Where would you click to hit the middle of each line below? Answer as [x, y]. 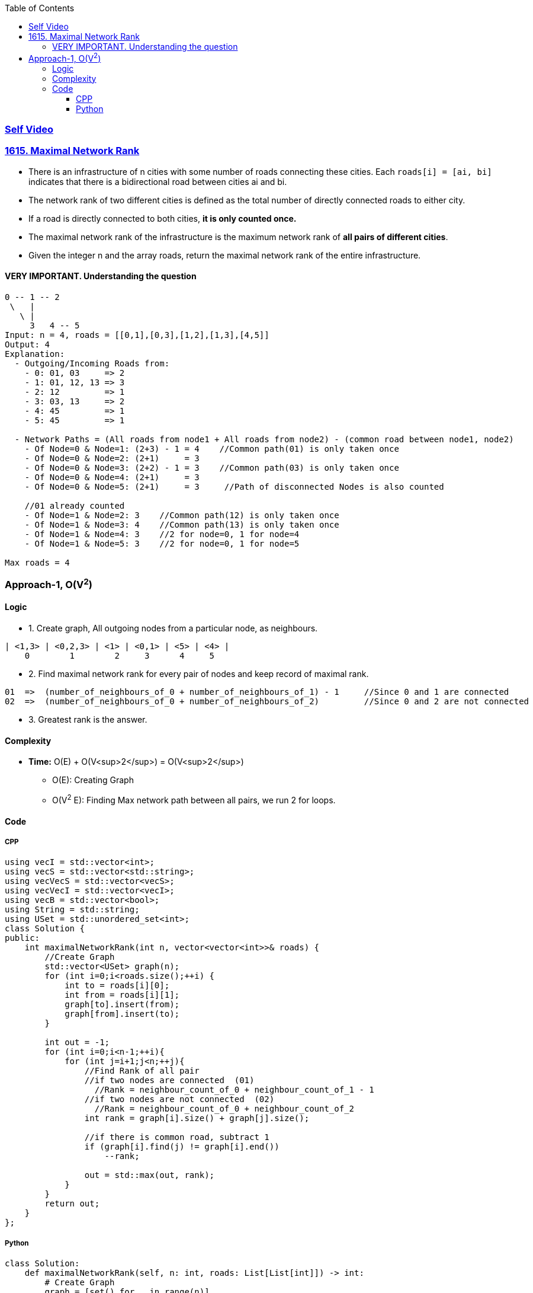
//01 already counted [75, 506]
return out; [72, 1204]
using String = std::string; [72, 910]
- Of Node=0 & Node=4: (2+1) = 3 [112, 477]
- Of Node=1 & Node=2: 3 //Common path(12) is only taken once [182, 515]
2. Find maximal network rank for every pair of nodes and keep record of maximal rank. [199, 674]
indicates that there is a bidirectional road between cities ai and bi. [158, 181]
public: [23, 938]
